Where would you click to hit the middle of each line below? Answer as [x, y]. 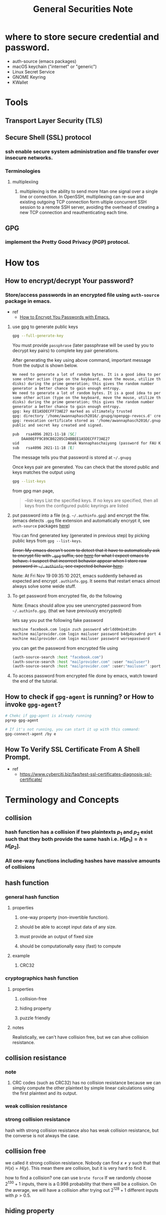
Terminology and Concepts [62, 800]
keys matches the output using [44, 472]
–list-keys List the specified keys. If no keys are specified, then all [91, 500]
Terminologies [23, 171]
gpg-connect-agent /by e [31, 734]
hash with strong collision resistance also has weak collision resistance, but [82, 1130]
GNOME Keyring [29, 77]
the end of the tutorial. [35, 681]
